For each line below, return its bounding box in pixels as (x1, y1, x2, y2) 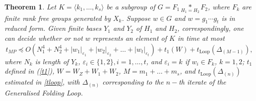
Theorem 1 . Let (4, 1, 57, 11)
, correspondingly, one (177, 23, 244, 33)
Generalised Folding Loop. (4, 87, 83, 98)
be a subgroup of (106, 1, 155, 11)
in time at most (177, 33, 225, 43)
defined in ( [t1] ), (4, 66, 55, 76)
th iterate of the (179, 77, 226, 87)
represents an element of (92, 33, 167, 43)
